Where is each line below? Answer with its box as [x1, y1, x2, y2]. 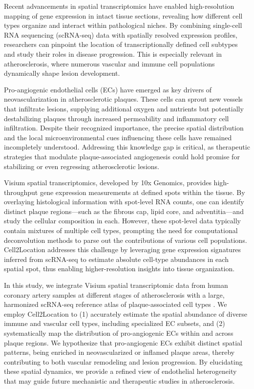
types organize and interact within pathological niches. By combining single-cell [4, 20, 242, 30]
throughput [4, 187, 38, 197]
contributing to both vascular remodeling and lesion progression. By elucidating [4, 356, 243, 367]
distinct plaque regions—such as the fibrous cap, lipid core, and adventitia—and [4, 206, 244, 216]
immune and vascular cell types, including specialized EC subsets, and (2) [4, 318, 225, 328]
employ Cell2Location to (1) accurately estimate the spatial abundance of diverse [4, 308, 247, 319]
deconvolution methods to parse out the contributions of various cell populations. [4, 235, 247, 245]
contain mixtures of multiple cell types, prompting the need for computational [4, 225, 238, 236]
